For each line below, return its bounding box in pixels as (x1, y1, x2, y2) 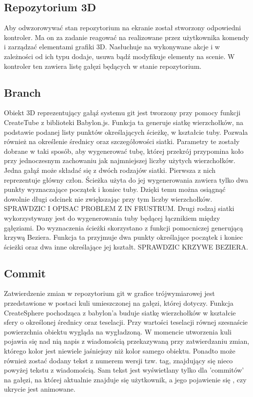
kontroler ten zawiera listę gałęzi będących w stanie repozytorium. (4, 61, 202, 71)
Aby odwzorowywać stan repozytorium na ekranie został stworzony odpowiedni (4, 22, 241, 33)
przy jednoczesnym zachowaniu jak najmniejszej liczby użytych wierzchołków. (4, 155, 235, 166)
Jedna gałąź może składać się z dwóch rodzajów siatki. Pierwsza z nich (4, 165, 215, 175)
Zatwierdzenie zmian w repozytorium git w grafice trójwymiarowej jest (4, 288, 215, 298)
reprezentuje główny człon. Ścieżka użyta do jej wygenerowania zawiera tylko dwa (4, 174, 249, 185)
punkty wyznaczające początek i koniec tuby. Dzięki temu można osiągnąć (4, 184, 226, 194)
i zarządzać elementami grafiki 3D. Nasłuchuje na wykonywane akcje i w (4, 42, 220, 52)
